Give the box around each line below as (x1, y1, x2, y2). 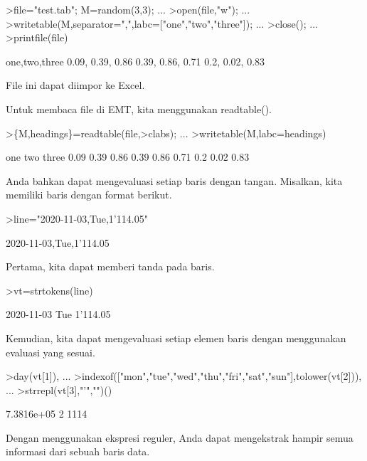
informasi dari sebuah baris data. (6, 444, 150, 459)
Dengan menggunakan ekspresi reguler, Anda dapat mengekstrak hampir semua (6, 430, 353, 445)
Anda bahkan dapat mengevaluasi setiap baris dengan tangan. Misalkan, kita (6, 173, 343, 188)
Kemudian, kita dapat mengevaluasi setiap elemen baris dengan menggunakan (6, 330, 346, 345)
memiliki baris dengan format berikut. (6, 187, 172, 202)
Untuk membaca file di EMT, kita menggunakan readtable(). (6, 101, 272, 116)
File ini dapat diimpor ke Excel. (6, 78, 145, 92)
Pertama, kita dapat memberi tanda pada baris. (6, 259, 215, 274)
